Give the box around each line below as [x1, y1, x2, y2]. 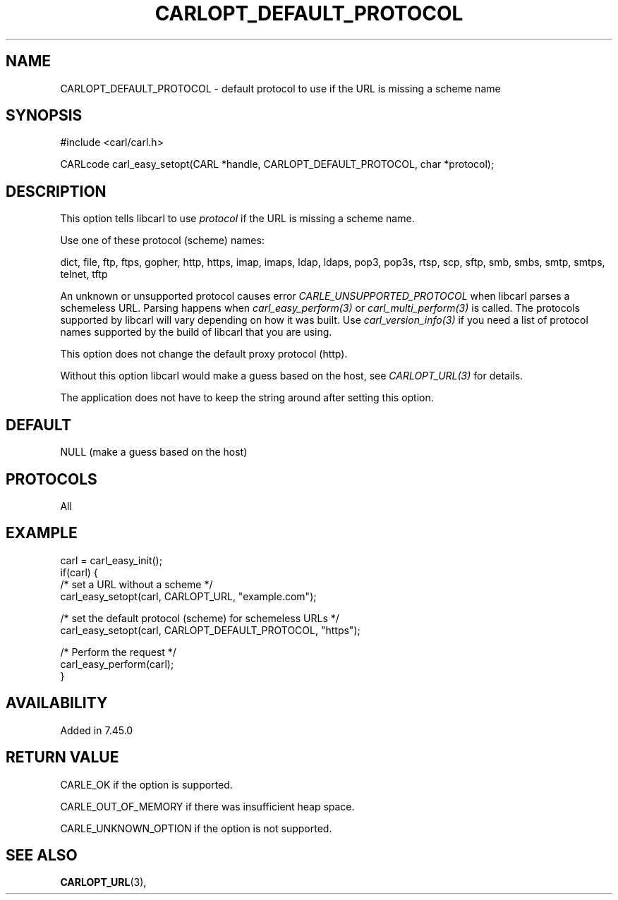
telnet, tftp [60, 268, 108, 281]
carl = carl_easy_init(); [60, 554, 162, 566]
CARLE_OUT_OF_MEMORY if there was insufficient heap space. [60, 800, 355, 813]
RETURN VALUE [6, 748, 119, 767]
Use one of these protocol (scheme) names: [60, 234, 265, 247]
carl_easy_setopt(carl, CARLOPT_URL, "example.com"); [60, 590, 317, 602]
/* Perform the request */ [60, 645, 176, 658]
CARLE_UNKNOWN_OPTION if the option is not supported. [60, 822, 332, 834]
